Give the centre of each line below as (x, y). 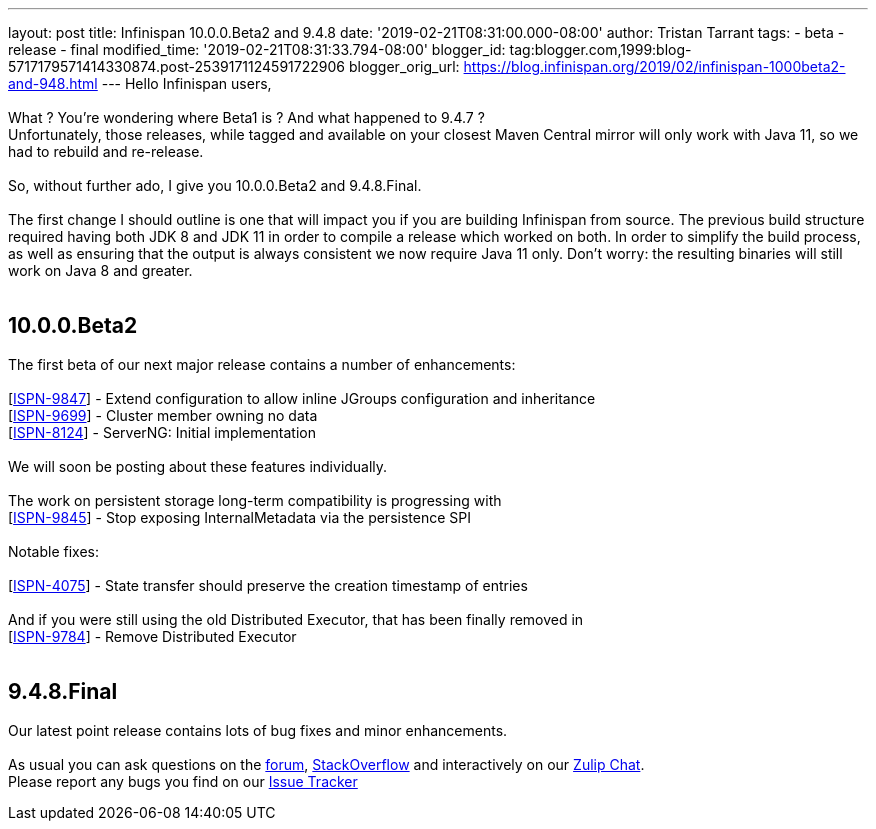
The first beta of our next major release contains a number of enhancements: (262, 364)
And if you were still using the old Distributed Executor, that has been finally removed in (296, 619)
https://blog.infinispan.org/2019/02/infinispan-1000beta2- (654, 66)
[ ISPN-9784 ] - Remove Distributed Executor (152, 636)
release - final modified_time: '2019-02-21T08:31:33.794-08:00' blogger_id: (257, 49)
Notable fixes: (53, 551)
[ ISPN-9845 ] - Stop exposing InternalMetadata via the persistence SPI (239, 517)
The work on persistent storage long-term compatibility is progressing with (255, 500)
